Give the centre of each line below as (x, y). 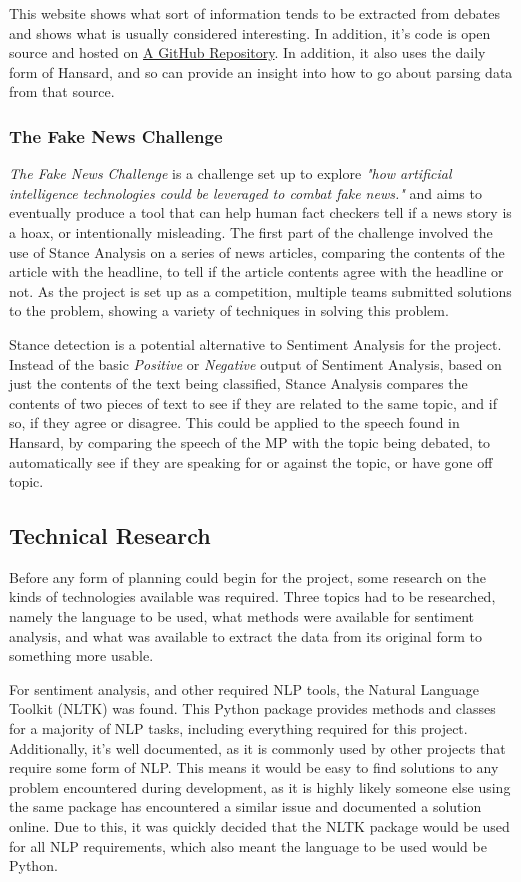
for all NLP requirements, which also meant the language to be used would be (248, 845)
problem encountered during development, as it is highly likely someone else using (260, 786)
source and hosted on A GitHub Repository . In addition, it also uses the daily (247, 52)
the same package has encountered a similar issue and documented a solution (245, 806)
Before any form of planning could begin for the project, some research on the (247, 576)
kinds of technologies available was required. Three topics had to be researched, (252, 596)
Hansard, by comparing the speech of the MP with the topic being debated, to (250, 441)
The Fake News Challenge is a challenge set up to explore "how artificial (230, 173)
